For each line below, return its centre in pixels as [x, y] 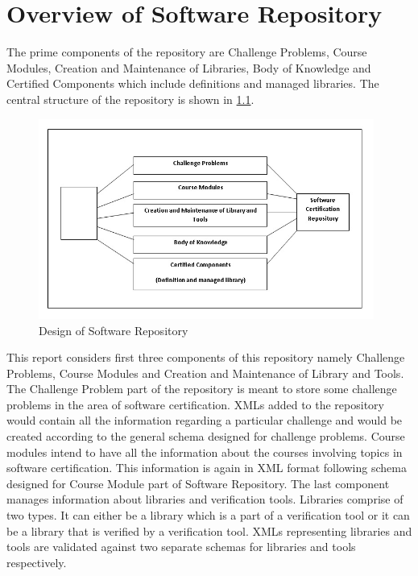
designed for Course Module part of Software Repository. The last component [198, 483]
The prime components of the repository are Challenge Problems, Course [187, 52]
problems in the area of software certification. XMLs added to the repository [195, 404]
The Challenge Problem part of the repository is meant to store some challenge [202, 389]
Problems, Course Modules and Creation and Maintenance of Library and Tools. [205, 373]
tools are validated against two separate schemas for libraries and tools [181, 547]
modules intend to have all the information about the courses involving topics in [205, 452]
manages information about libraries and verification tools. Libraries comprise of [205, 499]
